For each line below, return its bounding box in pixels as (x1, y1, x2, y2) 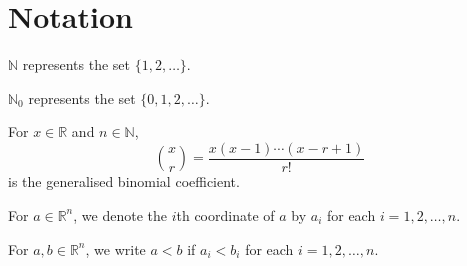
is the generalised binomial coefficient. (8, 171, 240, 192)
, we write (85, 238, 146, 259)
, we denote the (73, 204, 167, 225)
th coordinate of (176, 204, 275, 225)
